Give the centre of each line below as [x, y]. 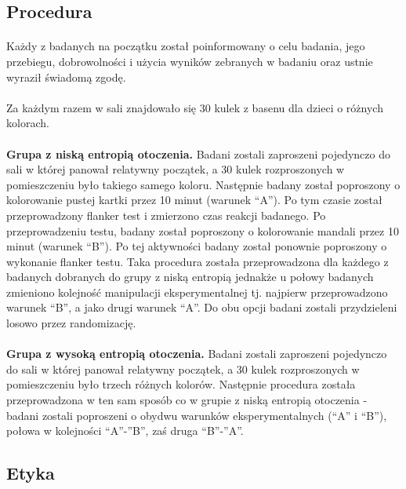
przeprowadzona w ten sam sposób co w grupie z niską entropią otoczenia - [187, 400]
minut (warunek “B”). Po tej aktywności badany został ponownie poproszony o [197, 246]
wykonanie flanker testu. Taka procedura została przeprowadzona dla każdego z [198, 261]
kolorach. [28, 123]
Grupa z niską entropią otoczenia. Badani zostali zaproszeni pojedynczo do [198, 153]
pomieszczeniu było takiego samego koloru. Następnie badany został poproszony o [203, 184]
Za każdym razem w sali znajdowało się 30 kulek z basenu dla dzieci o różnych [195, 107]
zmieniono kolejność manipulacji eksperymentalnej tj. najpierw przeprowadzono [197, 292]
